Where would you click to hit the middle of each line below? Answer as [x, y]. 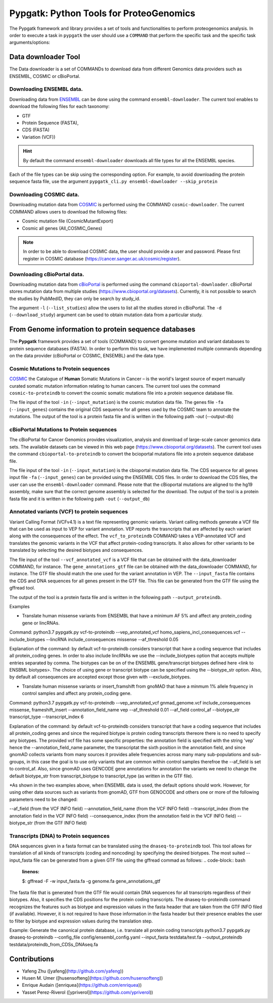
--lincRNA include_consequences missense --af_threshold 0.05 [112, 639]
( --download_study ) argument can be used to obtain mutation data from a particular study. [106, 315]
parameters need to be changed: [43, 799]
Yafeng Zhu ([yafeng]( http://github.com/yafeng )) [73, 971]
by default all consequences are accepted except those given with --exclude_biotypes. [100, 677]
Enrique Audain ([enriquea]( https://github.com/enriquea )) [82, 985]
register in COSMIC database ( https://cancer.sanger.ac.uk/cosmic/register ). [102, 258]
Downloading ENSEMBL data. [46, 89]
